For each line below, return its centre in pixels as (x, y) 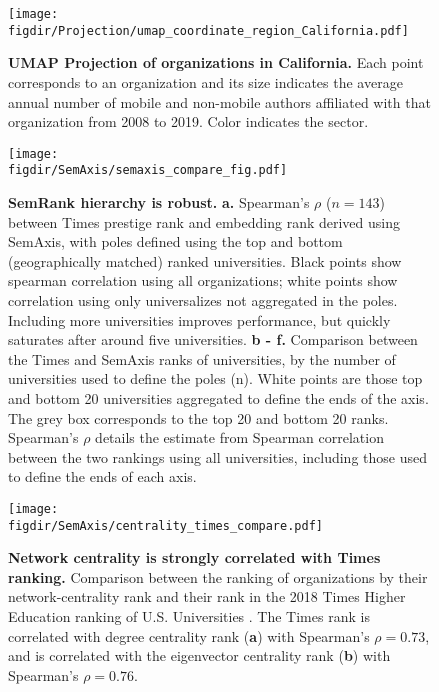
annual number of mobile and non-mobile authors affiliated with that (219, 101)
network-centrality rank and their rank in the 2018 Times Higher (207, 596)
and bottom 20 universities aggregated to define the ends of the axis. (218, 397)
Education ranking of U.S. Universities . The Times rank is (189, 616)
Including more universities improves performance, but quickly (199, 319)
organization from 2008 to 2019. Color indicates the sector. (188, 121)
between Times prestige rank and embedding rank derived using (204, 221)
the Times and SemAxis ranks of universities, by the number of (202, 358)
